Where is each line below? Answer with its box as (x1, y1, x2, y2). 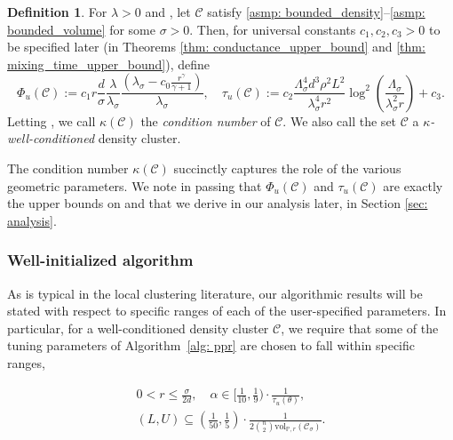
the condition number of (140, 111, 271, 130)
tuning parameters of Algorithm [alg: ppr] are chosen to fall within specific (7, 336, 415, 355)
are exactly (383, 176, 443, 195)
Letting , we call (7, 111, 96, 130)
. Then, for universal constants (189, 20, 356, 38)
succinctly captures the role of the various (173, 159, 401, 177)
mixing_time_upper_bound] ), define (7, 54, 211, 73)
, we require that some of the (281, 318, 439, 337)
